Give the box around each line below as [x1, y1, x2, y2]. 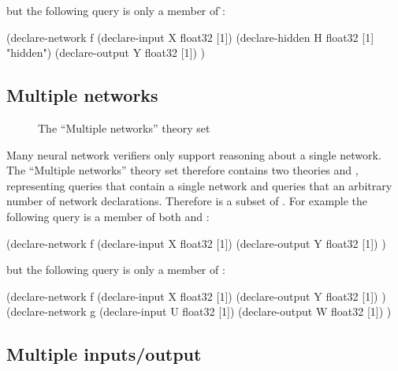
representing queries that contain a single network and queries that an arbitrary [6, 177, 392, 193]
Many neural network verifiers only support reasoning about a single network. [6, 146, 381, 163]
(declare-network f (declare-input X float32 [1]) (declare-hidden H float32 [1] [6, 28, 374, 45]
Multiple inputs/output [6, 342, 202, 366]
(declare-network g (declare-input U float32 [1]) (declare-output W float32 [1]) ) [6, 303, 392, 320]
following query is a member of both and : [6, 208, 210, 224]
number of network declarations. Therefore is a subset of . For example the [6, 193, 368, 209]
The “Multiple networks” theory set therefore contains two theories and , [6, 162, 359, 178]
